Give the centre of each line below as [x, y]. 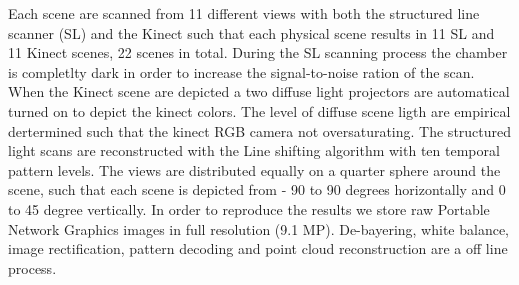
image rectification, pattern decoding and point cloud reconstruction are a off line [258, 248]
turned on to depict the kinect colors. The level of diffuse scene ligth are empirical [259, 110]
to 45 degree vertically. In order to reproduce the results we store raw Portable [249, 208]
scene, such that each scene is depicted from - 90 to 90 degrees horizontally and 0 [257, 189]
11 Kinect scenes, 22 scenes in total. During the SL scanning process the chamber [258, 52]
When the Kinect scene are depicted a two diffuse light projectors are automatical [259, 91]
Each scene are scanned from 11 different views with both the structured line [244, 13]
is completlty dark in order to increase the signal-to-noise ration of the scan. [241, 71]
